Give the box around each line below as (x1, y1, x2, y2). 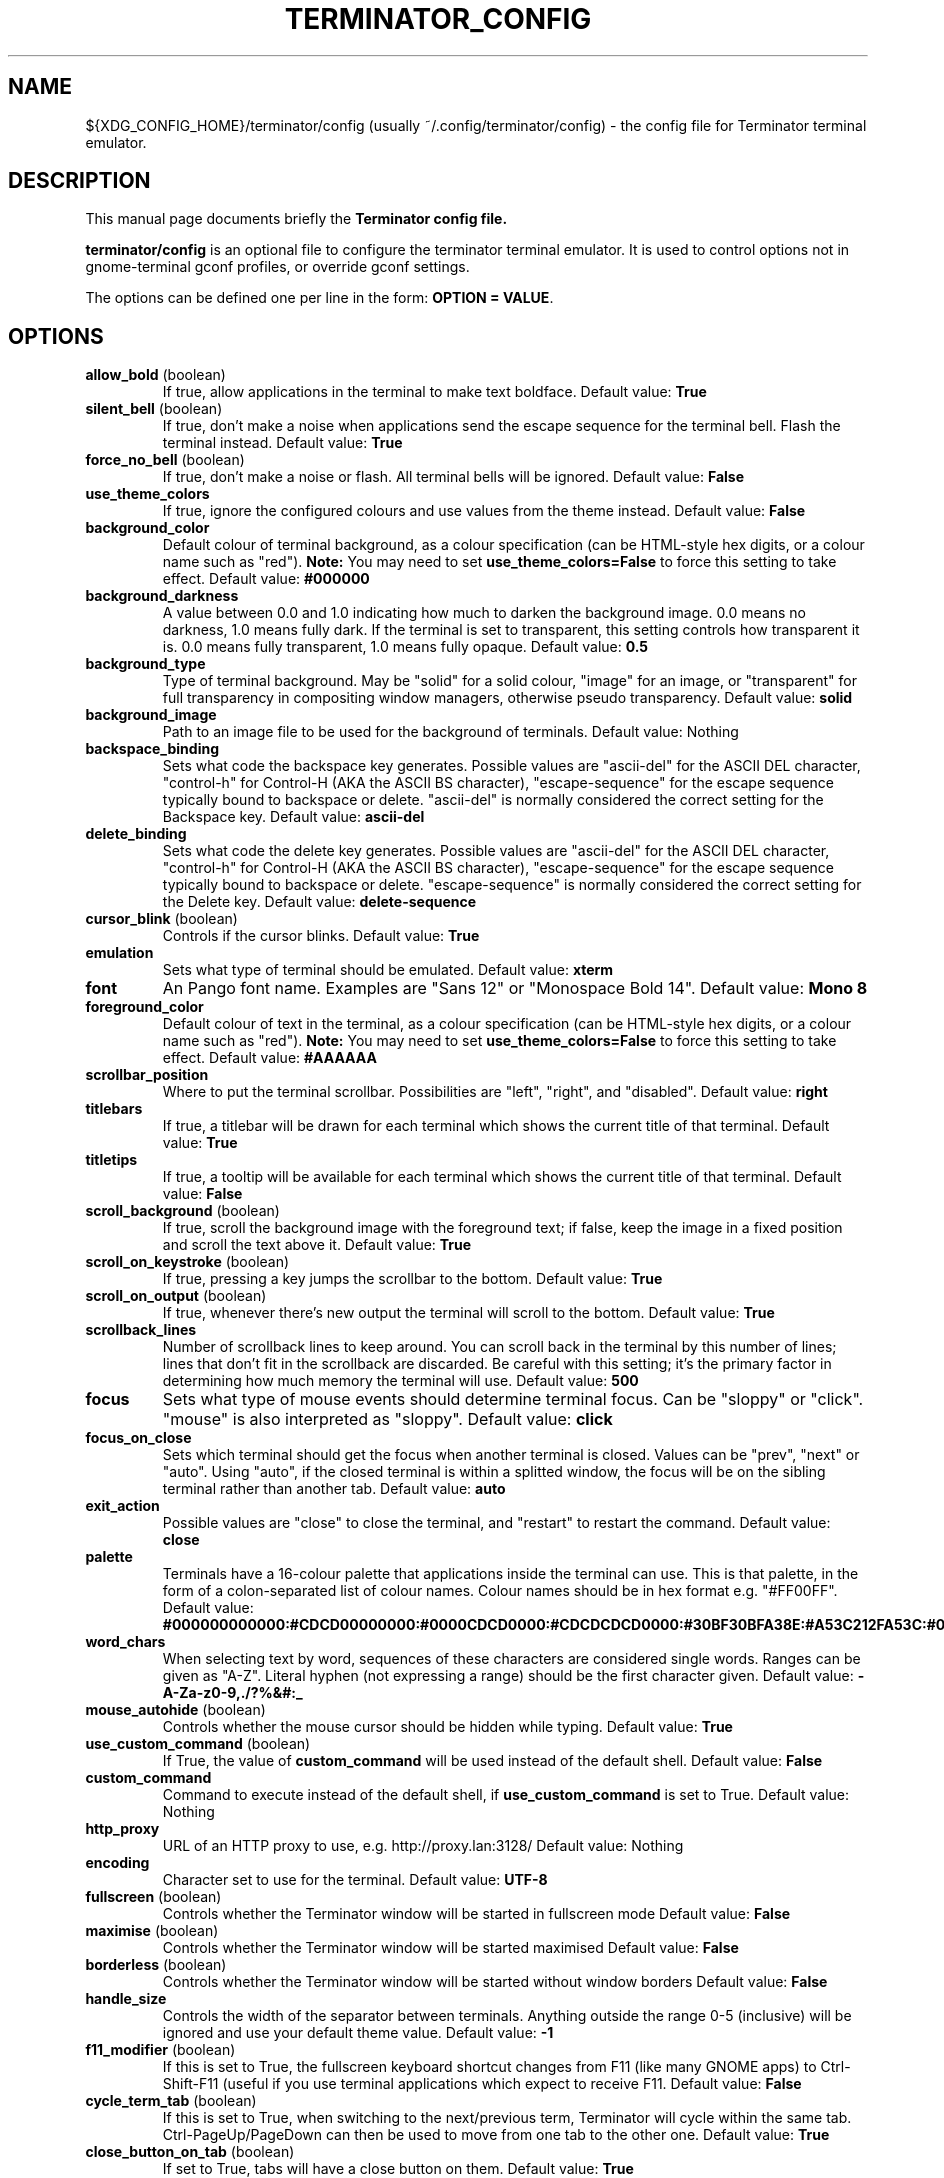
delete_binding (85, 825, 187, 843)
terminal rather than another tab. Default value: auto (162, 1480, 506, 1498)
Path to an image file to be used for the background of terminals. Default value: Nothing (162, 723, 739, 741)
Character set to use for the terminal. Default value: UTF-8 (162, 1871, 548, 1889)
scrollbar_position (85, 1066, 209, 1084)
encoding (85, 1854, 150, 1872)
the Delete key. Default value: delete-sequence (162, 893, 477, 911)
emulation (85, 944, 154, 962)
